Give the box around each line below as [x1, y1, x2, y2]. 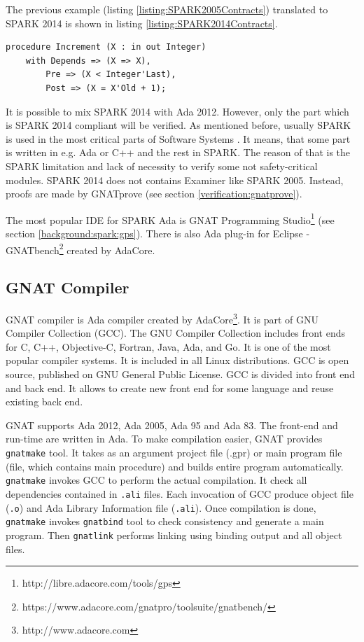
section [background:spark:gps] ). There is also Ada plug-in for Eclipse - [6, 225, 310, 240]
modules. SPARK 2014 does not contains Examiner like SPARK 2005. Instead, [6, 172, 344, 187]
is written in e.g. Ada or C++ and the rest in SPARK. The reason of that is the [6, 145, 351, 160]
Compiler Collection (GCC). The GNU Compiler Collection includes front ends [6, 326, 346, 340]
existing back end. [6, 394, 83, 409]
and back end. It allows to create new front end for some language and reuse [6, 380, 334, 395]
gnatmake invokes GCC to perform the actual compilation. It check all [6, 473, 307, 487]
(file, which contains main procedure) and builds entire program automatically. [6, 459, 344, 473]
